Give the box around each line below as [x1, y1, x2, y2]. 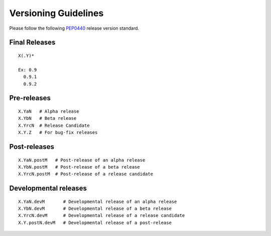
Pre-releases [9, 94, 51, 103]
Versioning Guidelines [9, 8, 104, 19]
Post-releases [9, 142, 55, 151]
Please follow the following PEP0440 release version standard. [9, 25, 140, 31]
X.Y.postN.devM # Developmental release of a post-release [18, 219, 172, 225]
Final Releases [9, 38, 56, 47]
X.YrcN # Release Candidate [18, 122, 90, 128]
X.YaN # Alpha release [18, 108, 79, 114]
